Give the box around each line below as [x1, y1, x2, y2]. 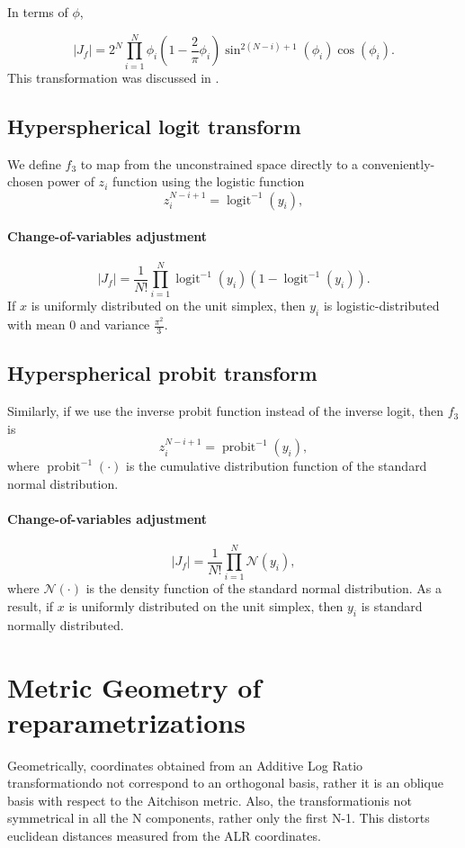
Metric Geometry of [7, 668, 262, 705]
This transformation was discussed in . [7, 68, 219, 86]
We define [7, 154, 61, 173]
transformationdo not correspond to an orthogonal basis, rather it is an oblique [7, 773, 443, 792]
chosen [7, 172, 44, 191]
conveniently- [362, 154, 435, 173]
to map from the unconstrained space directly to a [80, 154, 359, 173]
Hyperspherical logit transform [7, 112, 301, 140]
